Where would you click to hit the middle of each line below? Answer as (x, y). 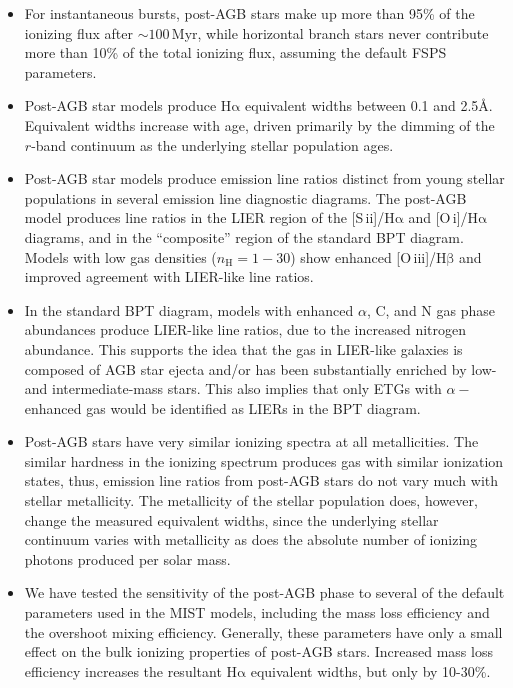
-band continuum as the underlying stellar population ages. (212, 144)
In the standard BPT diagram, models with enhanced (189, 309)
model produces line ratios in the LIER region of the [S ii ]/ (204, 217)
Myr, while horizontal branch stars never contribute (330, 32)
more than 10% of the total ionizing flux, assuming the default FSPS (235, 52)
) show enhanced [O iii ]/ (363, 256)
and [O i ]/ (438, 217)
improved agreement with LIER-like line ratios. (169, 276)
